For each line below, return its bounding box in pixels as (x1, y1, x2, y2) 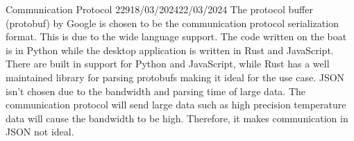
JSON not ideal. (6, 124, 74, 139)
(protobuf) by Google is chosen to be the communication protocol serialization (6, 15, 339, 30)
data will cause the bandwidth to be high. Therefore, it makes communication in (6, 110, 348, 125)
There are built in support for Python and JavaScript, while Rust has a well (6, 56, 330, 71)
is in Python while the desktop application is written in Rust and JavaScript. (6, 42, 334, 57)
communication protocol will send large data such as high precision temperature (6, 97, 346, 112)
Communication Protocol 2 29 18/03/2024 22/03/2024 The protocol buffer (6, 2, 313, 16)
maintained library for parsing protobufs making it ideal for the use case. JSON (6, 69, 345, 84)
